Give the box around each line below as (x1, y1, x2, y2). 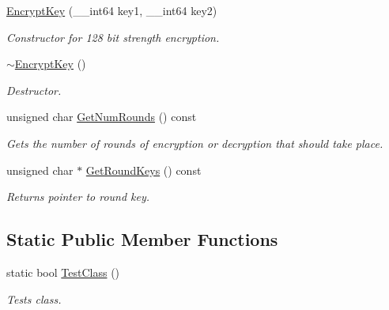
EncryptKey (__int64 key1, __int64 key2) (6, 2, 217, 18)
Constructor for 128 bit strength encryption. (6, 28, 220, 45)
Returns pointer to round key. (6, 188, 150, 205)
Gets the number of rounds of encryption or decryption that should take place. (6, 134, 383, 151)
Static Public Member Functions (6, 227, 278, 251)
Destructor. (6, 81, 62, 98)
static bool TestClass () (6, 263, 120, 280)
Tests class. (6, 290, 62, 307)
